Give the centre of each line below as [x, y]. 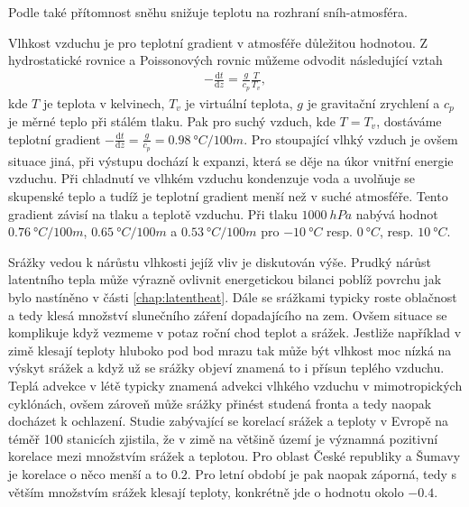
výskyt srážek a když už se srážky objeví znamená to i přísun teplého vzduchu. [226, 368]
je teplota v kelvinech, [104, 102]
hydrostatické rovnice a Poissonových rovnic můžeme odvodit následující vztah [225, 60]
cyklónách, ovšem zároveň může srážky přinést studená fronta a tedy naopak [220, 403]
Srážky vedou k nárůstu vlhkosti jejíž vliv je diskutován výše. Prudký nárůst [220, 261]
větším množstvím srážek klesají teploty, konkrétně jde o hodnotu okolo [206, 491]
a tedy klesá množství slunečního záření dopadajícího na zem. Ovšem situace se [228, 314]
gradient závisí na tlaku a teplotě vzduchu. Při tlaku [153, 213]
